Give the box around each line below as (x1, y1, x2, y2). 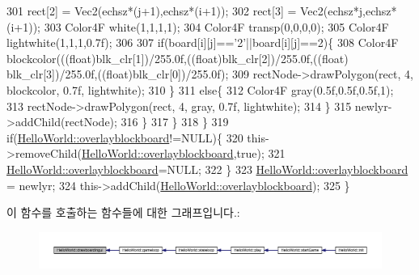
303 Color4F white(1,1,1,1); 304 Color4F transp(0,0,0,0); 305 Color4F (44, 18, 389, 35)
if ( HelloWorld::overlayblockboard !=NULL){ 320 (6, 129, 243, 146)
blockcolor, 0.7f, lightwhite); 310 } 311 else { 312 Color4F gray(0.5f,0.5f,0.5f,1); (6, 81, 394, 98)
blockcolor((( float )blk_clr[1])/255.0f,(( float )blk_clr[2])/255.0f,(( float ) (6, 49, 349, 66)
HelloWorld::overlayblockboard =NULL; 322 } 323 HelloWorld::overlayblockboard (6, 160, 408, 177)
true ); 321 (236, 145, 286, 162)
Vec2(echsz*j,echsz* (300, 2, 397, 19)
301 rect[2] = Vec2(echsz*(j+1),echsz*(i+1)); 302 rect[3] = (6, 2, 297, 19)
